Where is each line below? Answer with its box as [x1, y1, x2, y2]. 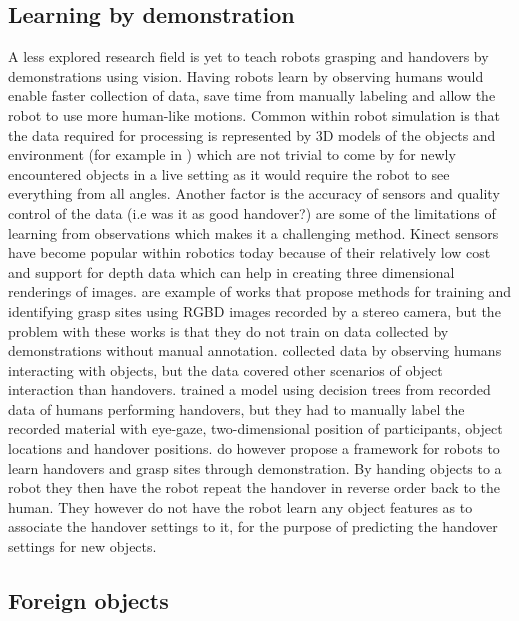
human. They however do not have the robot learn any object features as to [8, 496, 473, 517]
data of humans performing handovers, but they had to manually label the [8, 398, 465, 419]
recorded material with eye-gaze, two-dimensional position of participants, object [8, 418, 503, 439]
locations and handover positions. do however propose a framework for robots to [8, 438, 500, 459]
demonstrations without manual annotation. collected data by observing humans [8, 340, 502, 361]
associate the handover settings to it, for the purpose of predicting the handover [8, 516, 498, 537]
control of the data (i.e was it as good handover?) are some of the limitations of [8, 202, 496, 223]
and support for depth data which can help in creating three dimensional [8, 261, 455, 282]
